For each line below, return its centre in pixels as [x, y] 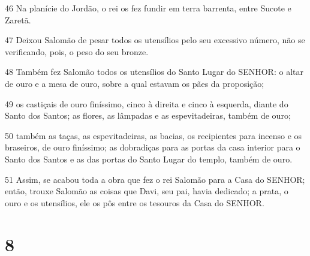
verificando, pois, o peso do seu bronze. [77, 51]
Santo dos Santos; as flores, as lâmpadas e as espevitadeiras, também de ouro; [148, 115]
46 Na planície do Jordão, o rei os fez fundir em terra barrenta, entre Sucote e [148, 8]
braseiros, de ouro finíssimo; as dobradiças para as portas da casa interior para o [153, 147]
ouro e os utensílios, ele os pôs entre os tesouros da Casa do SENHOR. [135, 202]
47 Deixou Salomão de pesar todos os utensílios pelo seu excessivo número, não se [155, 40]
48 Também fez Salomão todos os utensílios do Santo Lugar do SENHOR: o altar [154, 72]
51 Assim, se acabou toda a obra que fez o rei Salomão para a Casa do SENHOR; [155, 179]
